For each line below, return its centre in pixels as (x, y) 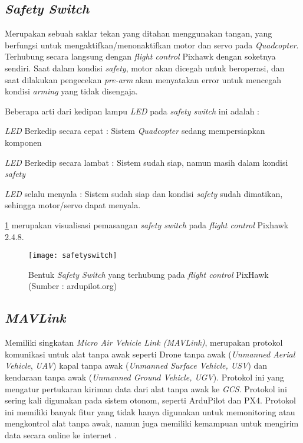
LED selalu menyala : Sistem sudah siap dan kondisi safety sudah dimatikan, (144, 193)
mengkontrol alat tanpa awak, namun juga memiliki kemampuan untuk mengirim (152, 423)
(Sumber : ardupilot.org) (73, 286)
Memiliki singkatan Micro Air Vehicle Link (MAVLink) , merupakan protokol (144, 342)
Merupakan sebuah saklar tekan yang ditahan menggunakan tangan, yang (139, 33)
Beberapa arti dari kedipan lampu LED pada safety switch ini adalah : (132, 111)
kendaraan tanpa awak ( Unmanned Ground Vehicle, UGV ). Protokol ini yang (144, 377)
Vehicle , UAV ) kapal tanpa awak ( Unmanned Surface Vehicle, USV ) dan (136, 365)
